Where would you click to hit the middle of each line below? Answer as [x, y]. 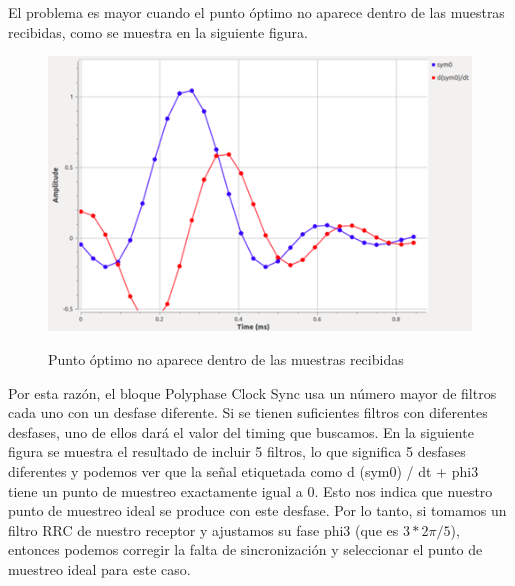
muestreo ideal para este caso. [99, 569]
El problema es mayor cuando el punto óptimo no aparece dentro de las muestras [256, 12]
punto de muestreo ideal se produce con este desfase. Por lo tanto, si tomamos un [257, 510]
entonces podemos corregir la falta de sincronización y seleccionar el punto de [245, 549]
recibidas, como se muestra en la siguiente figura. [158, 31]
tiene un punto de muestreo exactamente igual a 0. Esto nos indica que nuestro [250, 490]
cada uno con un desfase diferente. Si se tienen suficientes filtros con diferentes [248, 412]
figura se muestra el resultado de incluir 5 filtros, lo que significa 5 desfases [237, 451]
